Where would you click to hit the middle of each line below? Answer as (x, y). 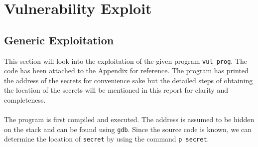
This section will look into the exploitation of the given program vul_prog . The (126, 61)
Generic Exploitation (59, 40)
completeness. (25, 100)
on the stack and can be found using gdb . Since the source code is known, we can (128, 129)
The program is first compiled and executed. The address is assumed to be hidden (129, 119)
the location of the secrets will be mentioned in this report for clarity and (116, 90)
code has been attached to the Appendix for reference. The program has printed (126, 71)
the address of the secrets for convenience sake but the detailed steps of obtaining (129, 80)
